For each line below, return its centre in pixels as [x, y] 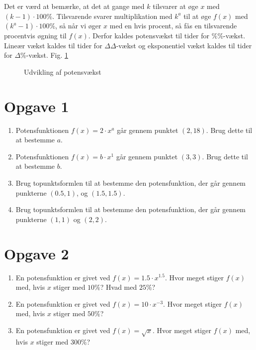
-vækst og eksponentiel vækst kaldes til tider [184, 45]
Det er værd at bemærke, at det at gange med [74, 6]
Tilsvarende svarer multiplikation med [114, 16]
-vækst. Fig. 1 [47, 55]
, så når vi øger [78, 26]
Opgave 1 [37, 106]
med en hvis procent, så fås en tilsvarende [173, 26]
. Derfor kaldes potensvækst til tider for [149, 36]
